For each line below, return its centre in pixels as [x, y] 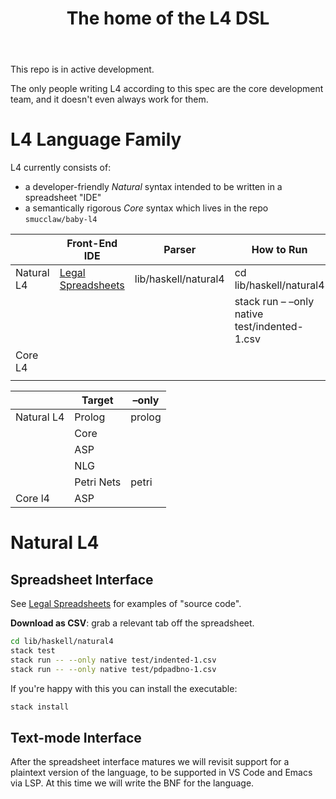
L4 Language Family [96, 139]
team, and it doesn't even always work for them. [109, 99]
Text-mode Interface [76, 737]
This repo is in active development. [82, 69]
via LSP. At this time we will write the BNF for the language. [132, 783]
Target [97, 400]
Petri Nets [98, 482]
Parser [180, 250]
